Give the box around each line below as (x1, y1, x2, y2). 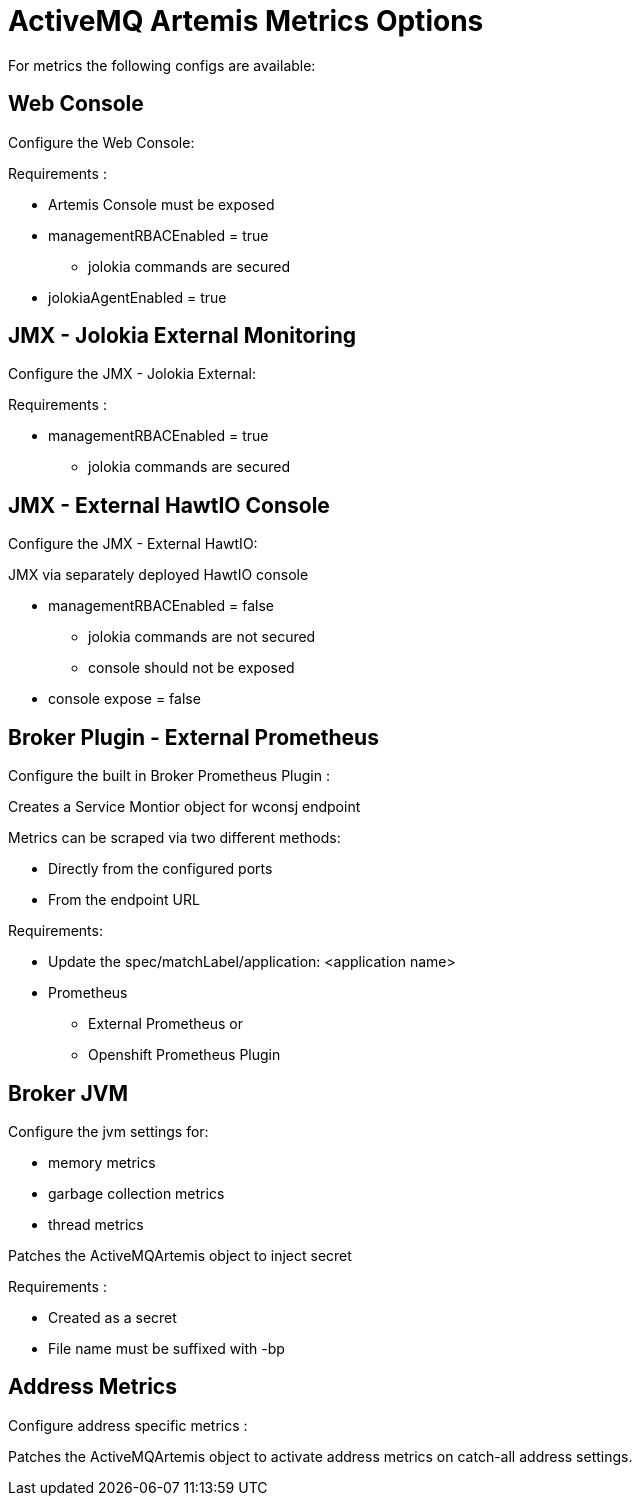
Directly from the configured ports (48, 860, 273, 878)
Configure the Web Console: (8, 133, 195, 151)
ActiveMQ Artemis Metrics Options (8, 4, 484, 38)
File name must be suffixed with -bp (48, 1339, 285, 1357)
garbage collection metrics (48, 1184, 225, 1202)
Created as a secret (48, 1308, 177, 1326)
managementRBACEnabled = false (48, 597, 275, 615)
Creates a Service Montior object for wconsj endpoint (8, 798, 361, 816)
